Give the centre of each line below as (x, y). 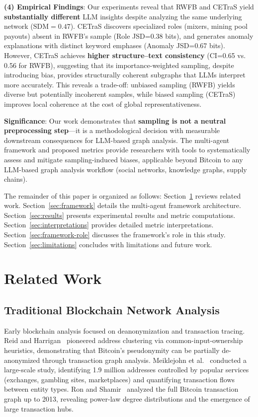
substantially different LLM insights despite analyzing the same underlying (123, 16)
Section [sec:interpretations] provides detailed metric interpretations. (109, 225)
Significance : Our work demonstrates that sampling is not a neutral (115, 120)
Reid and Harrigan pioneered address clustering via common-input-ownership (124, 340)
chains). (16, 179)
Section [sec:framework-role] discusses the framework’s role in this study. (115, 235)
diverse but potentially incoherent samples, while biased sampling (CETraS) (120, 94)
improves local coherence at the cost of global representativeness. (103, 104)
